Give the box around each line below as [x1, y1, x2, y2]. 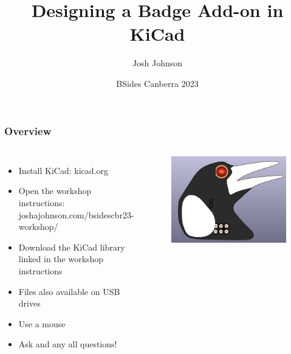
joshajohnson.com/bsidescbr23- [18, 208, 134, 221]
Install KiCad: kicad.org [18, 164, 108, 176]
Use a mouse [18, 317, 66, 330]
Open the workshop [18, 184, 92, 197]
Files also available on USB [18, 285, 120, 297]
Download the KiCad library [18, 240, 125, 253]
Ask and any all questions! [18, 338, 117, 350]
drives [18, 297, 41, 310]
